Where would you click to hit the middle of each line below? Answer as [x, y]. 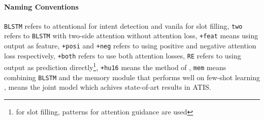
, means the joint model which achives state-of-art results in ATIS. [108, 87]
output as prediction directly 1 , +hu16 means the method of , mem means [115, 67]
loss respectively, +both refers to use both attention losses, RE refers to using [123, 55]
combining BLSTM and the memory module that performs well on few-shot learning [132, 77]
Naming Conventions [41, 6]
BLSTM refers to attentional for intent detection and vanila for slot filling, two [123, 25]
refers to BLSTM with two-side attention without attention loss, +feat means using [131, 36]
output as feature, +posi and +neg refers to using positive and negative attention [130, 46]
